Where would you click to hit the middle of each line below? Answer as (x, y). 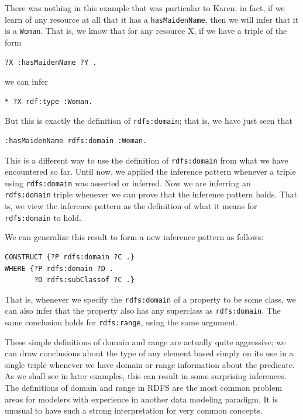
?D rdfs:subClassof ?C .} (84, 280)
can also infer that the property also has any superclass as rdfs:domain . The (143, 310)
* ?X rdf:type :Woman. (49, 101)
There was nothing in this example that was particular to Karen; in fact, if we (145, 8)
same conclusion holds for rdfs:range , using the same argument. (121, 322)
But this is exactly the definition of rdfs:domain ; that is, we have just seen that (149, 121)
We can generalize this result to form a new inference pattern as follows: (134, 237)
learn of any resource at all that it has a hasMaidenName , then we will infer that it (152, 19)
